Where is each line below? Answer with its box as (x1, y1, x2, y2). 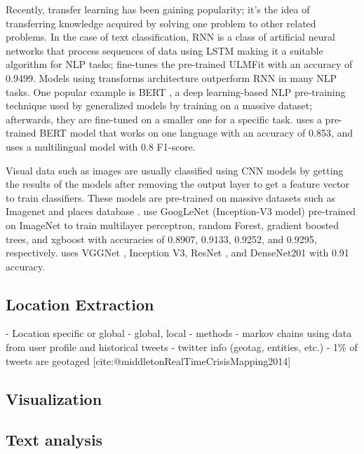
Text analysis (6, 429, 103, 450)
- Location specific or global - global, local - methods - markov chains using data (6, 326, 352, 340)
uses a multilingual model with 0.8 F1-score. (6, 139, 196, 153)
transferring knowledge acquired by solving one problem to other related (6, 15, 316, 30)
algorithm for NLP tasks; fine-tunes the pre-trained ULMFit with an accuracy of (6, 57, 353, 71)
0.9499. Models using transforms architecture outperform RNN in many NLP (6, 70, 337, 85)
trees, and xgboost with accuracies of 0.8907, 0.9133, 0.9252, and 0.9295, (6, 231, 317, 246)
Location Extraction (6, 293, 154, 315)
